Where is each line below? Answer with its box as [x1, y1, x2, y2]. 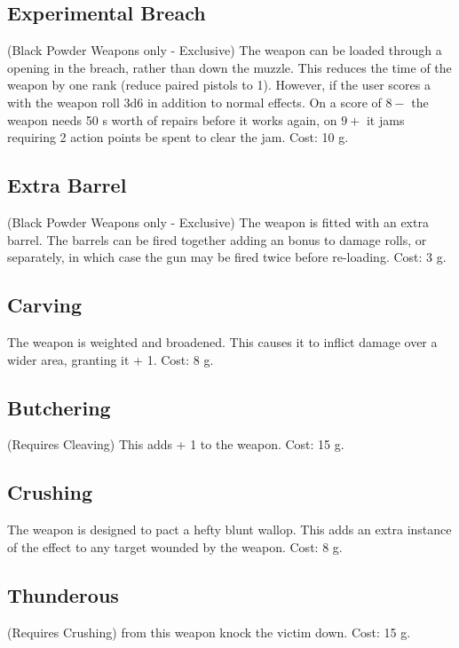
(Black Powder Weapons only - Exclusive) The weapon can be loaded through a [7, 41, 442, 59]
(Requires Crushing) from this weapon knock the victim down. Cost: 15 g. [7, 622, 411, 641]
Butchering [7, 393, 111, 421]
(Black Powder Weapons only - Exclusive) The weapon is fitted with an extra [7, 212, 429, 231]
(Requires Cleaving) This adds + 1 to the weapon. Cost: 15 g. [7, 435, 344, 454]
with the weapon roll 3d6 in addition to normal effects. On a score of [7, 92, 382, 111]
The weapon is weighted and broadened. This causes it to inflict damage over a [7, 332, 438, 351]
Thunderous [7, 581, 119, 608]
